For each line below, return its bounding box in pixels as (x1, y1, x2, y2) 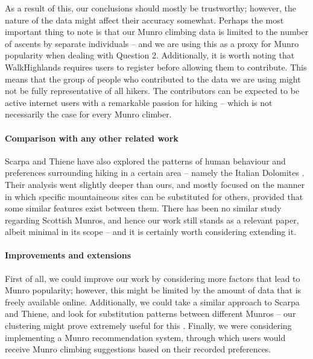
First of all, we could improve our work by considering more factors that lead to (5, 272, 300, 284)
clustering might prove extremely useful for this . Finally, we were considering (5, 319, 292, 332)
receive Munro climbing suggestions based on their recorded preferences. (5, 343, 271, 355)
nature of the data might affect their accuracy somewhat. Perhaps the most (5, 13, 284, 26)
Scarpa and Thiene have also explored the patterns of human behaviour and (5, 154, 286, 167)
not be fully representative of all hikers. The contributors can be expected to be (5, 84, 300, 97)
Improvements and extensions (5, 249, 131, 261)
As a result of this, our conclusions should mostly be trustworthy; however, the (5, 2, 297, 14)
